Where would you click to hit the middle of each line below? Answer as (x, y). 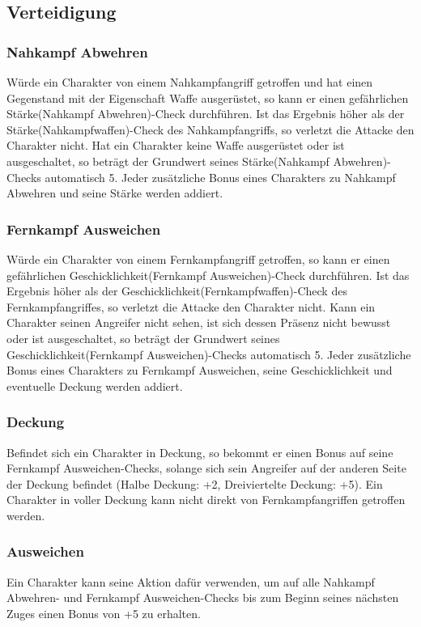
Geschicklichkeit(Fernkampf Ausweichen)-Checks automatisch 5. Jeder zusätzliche (209, 354)
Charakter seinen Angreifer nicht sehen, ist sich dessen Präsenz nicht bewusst (199, 322)
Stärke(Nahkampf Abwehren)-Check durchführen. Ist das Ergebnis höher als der (206, 114)
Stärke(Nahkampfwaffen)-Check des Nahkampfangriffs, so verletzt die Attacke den (210, 129)
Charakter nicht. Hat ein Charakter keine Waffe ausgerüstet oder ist (176, 145)
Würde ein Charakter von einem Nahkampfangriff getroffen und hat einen (190, 82)
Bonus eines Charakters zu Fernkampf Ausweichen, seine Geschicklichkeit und (200, 370)
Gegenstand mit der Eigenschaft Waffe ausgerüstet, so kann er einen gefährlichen (208, 97)
